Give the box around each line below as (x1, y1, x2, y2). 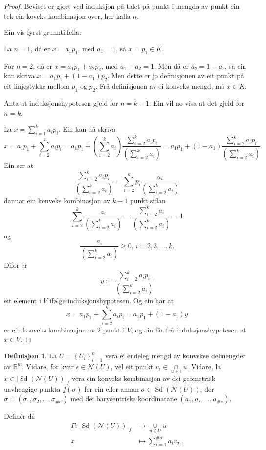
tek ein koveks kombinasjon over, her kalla (4, 10, 131, 21)
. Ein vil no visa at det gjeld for (149, 97, 244, 108)
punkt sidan (130, 195, 166, 205)
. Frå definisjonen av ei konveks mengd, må (95, 81, 224, 91)
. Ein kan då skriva (58, 124, 116, 134)
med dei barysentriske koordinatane (70, 393, 177, 403)
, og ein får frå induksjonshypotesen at (131, 324, 246, 334)
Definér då (4, 411, 35, 421)
